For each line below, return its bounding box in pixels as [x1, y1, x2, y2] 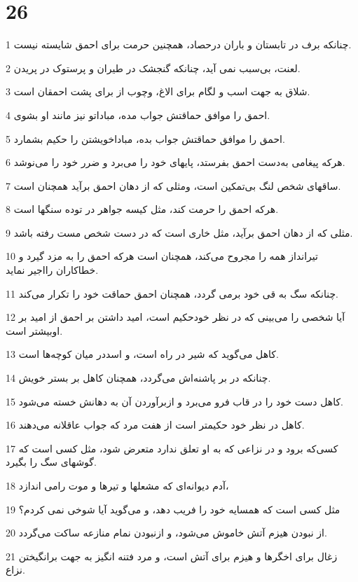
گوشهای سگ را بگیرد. [6, 455, 97, 469]
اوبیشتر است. [6, 323, 63, 338]
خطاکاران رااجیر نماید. [6, 263, 99, 277]
